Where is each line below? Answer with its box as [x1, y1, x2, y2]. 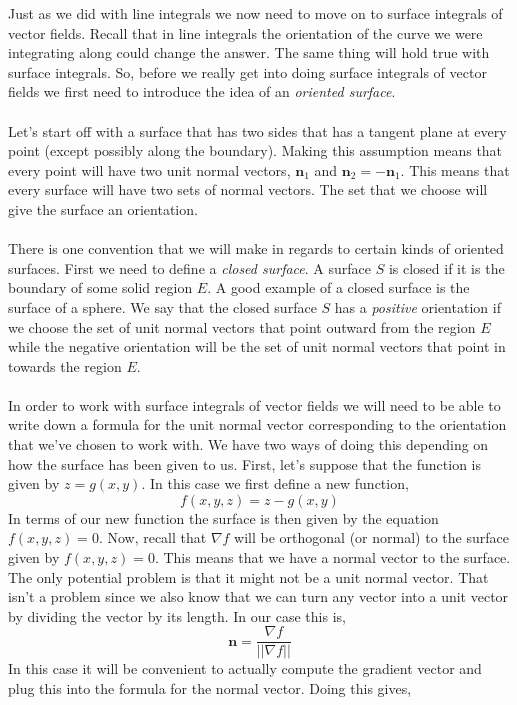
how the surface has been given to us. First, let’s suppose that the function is [8, 453, 481, 474]
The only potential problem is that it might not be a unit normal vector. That [8, 566, 489, 587]
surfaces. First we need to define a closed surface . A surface [8, 257, 372, 278]
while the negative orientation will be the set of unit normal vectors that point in [8, 336, 506, 357]
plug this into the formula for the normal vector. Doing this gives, [8, 678, 412, 699]
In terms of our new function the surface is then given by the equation [8, 507, 439, 528]
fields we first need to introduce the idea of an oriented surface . [8, 81, 396, 102]
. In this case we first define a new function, [141, 473, 409, 494]
